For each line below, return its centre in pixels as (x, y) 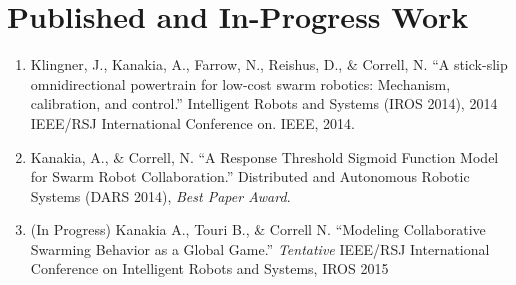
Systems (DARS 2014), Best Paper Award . (160, 195)
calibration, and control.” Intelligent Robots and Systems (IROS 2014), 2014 (264, 103)
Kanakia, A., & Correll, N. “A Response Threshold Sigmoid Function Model (264, 156)
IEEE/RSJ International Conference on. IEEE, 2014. (192, 122)
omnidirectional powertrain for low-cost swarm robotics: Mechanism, (240, 83)
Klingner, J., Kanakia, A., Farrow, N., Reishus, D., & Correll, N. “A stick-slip (269, 64)
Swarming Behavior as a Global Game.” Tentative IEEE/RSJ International (260, 248)
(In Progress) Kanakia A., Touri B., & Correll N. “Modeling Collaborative (258, 229)
